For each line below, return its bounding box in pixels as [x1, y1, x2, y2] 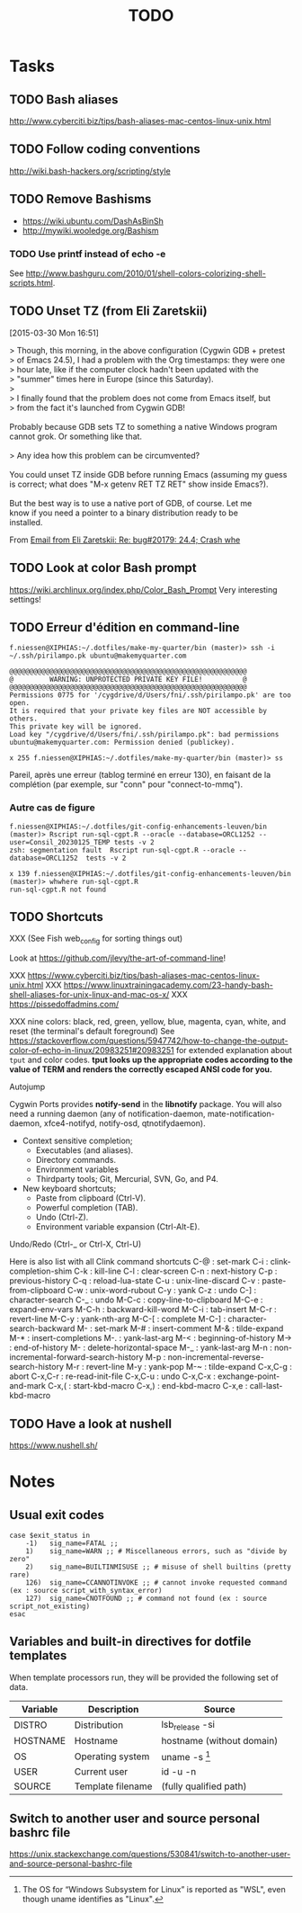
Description [87, 1703, 139, 1715]
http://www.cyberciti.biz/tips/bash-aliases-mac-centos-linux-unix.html [9, 116, 271, 126]
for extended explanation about [175, 1045, 292, 1056]
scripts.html [9, 277, 54, 288]
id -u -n [161, 1766, 197, 1778]
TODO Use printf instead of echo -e [9, 247, 166, 260]
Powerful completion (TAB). [35, 1202, 138, 1213]
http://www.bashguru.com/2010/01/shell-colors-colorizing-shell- [25, 267, 267, 279]
